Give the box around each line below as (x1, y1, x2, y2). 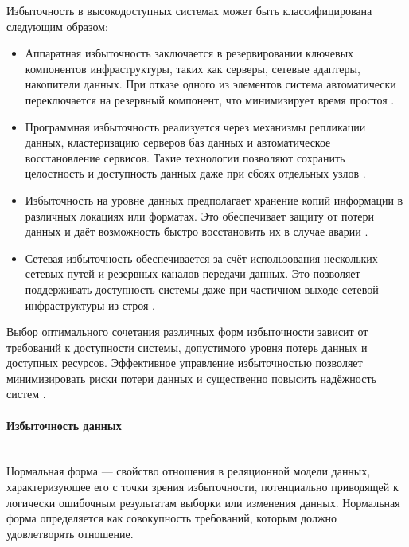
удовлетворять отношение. (6, 525, 134, 541)
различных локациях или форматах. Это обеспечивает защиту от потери (25, 207, 375, 224)
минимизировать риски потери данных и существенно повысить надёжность (6, 369, 376, 386)
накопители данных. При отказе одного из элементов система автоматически (25, 76, 396, 92)
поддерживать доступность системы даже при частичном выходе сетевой (25, 280, 379, 297)
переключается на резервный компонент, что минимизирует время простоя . (25, 91, 395, 107)
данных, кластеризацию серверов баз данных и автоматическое (25, 134, 331, 150)
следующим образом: (6, 18, 108, 34)
